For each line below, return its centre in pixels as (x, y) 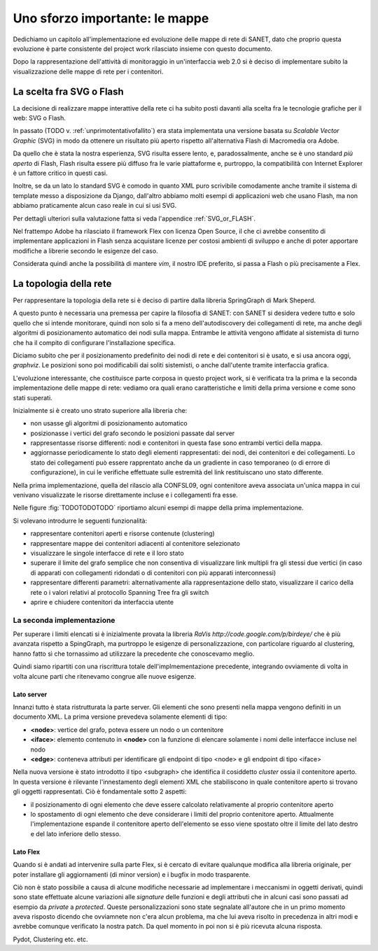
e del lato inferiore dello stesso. (76, 833)
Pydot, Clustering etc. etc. (50, 939)
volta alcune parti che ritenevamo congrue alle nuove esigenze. (104, 676)
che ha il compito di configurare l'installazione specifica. (94, 342)
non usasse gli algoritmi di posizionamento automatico (109, 423)
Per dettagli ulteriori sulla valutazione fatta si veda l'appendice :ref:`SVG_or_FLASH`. (134, 218)
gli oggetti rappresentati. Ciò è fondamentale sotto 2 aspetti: (100, 791)
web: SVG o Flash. (40, 118)
